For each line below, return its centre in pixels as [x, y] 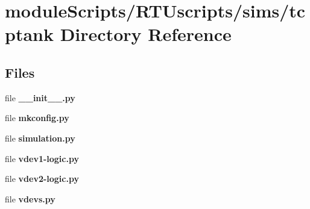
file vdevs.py [30, 198]
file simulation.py [40, 138]
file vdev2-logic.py [42, 179]
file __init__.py [40, 97]
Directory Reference [146, 34]
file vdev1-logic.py [42, 158]
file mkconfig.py [37, 118]
